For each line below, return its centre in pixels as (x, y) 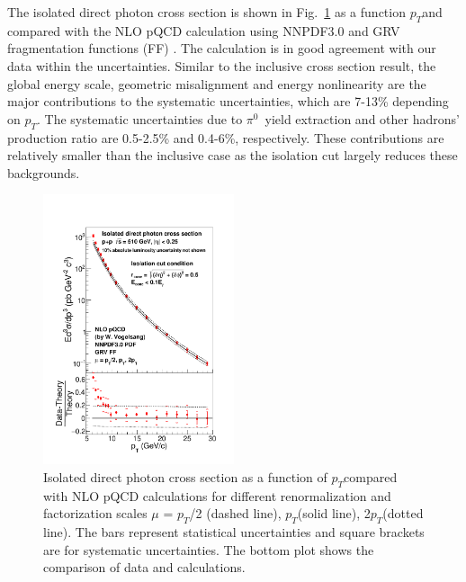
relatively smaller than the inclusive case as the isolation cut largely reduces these (233, 155)
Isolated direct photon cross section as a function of (185, 476)
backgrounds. (44, 172)
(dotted (403, 513)
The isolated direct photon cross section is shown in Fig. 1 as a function (206, 12)
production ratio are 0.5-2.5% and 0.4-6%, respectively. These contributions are (226, 137)
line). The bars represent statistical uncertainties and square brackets (234, 532)
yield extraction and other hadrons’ (362, 118)
